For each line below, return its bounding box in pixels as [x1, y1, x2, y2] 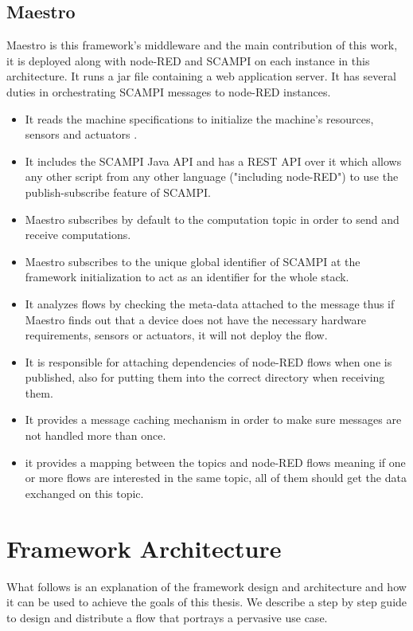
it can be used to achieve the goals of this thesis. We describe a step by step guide [6, 594, 407, 610]
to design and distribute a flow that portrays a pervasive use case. [6, 609, 328, 625]
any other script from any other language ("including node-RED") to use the [25, 168, 399, 185]
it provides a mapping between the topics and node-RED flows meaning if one [25, 453, 406, 470]
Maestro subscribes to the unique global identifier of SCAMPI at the [25, 253, 360, 269]
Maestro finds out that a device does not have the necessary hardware [25, 311, 367, 327]
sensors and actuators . [25, 126, 138, 143]
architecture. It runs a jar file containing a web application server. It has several [6, 68, 396, 84]
